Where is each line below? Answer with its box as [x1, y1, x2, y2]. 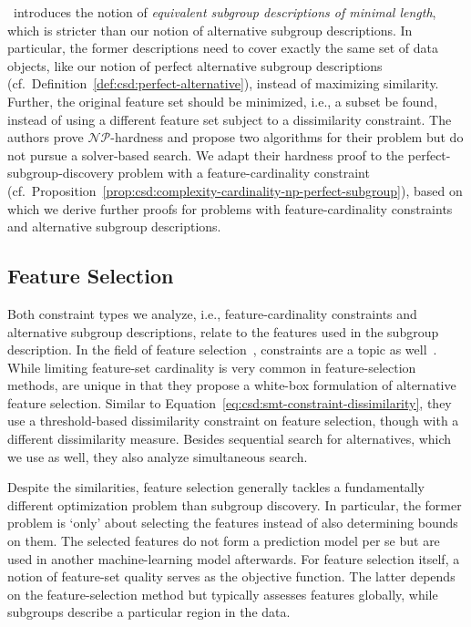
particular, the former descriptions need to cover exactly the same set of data [7, 38, 439, 57]
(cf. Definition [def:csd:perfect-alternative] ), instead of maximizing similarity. [7, 74, 439, 93]
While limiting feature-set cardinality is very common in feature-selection [7, 357, 416, 376]
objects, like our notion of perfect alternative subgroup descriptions [7, 56, 383, 75]
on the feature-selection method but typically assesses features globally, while [7, 584, 438, 603]
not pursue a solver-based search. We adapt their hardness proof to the [7, 145, 404, 164]
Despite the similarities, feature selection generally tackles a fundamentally [7, 478, 425, 497]
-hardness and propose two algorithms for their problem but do [110, 128, 464, 147]
